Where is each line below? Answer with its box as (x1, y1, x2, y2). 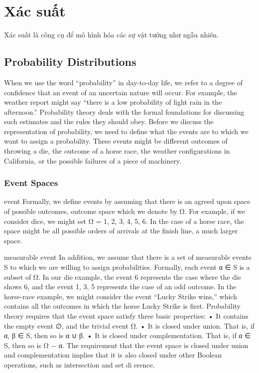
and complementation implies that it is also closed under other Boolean (4, 350, 222, 360)
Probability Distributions (4, 54, 136, 69)
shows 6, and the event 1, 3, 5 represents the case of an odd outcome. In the (4, 281, 237, 292)
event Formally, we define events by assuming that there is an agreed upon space (4, 196, 251, 206)
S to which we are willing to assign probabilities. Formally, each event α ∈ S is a (4, 262, 250, 272)
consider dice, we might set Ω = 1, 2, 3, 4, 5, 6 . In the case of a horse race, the (4, 215, 244, 226)
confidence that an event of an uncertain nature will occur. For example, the (4, 87, 237, 97)
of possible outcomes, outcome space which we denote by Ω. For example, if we (4, 206, 245, 216)
